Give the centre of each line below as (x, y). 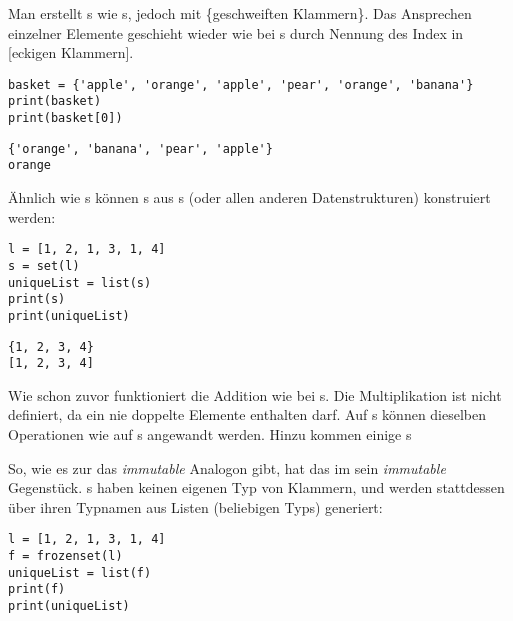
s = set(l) (44, 265)
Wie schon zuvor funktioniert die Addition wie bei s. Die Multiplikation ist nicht (255, 394)
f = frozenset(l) (65, 556)
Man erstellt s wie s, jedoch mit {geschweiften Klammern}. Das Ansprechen (240, 13)
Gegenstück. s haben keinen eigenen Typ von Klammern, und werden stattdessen (256, 487)
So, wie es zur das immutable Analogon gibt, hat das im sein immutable (227, 467)
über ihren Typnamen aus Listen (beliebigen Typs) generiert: (195, 506)
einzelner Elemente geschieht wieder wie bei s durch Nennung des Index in (236, 32)
